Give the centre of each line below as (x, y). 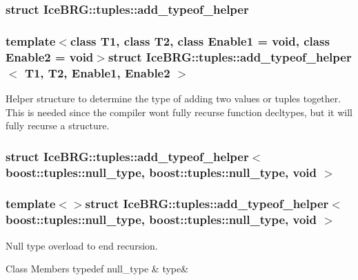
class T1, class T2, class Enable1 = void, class (200, 40)
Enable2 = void (50, 56)
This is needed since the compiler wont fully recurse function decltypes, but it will (179, 112)
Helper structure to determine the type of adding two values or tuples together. (173, 98)
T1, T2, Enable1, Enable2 (97, 72)
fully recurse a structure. (58, 125)
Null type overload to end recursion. (82, 245)
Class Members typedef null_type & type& (97, 269)
